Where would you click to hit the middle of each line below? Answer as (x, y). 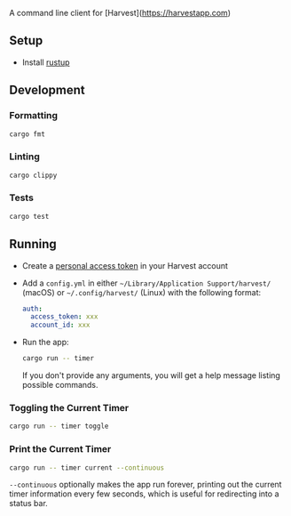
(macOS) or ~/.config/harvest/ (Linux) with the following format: (142, 292)
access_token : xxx (64, 317)
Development (47, 90)
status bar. (29, 504)
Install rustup (46, 62)
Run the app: (45, 343)
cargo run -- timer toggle (59, 426)
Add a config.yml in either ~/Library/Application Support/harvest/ (146, 283)
